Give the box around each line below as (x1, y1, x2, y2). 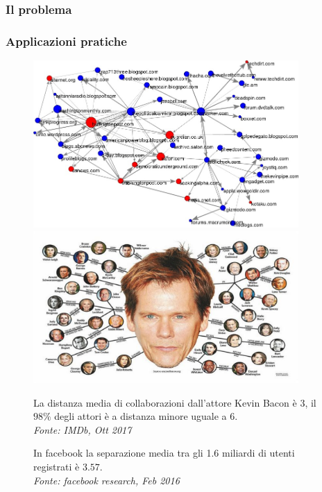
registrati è (33, 459, 80, 473)
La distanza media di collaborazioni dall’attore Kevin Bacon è (33, 395, 297, 409)
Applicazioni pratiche (6, 32, 127, 49)
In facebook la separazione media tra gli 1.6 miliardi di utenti (33, 446, 295, 460)
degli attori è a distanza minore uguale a (54, 409, 227, 423)
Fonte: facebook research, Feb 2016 (33, 473, 180, 487)
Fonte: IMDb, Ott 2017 (33, 422, 132, 436)
